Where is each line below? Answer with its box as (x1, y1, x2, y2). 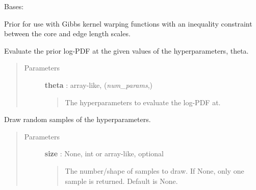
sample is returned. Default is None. (65, 175, 178, 186)
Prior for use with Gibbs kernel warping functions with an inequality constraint (4, 18, 252, 29)
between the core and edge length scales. (4, 28, 131, 39)
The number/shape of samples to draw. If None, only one (65, 165, 244, 176)
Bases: (4, 1, 24, 11)
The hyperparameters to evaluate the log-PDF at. (65, 97, 221, 107)
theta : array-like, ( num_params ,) (44, 79, 153, 90)
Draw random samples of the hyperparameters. (4, 114, 151, 125)
